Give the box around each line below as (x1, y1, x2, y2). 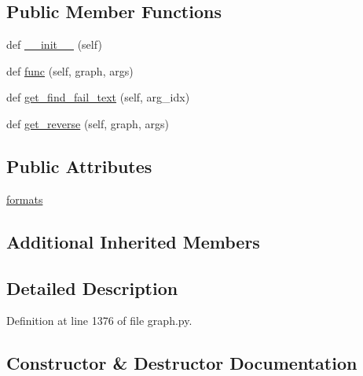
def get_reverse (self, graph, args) (6, 115, 169, 131)
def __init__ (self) (6, 36, 102, 53)
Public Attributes (6, 153, 152, 178)
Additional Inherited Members (6, 229, 260, 253)
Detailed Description (6, 275, 178, 300)
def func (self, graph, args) (6, 62, 134, 79)
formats (6, 190, 43, 207)
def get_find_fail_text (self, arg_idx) (6, 89, 190, 105)
